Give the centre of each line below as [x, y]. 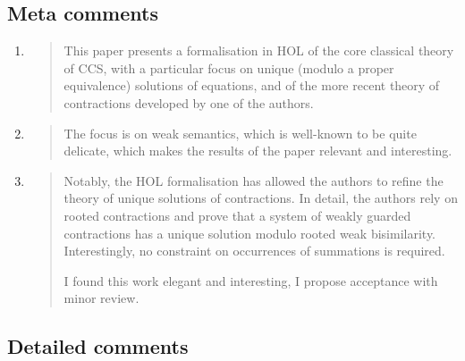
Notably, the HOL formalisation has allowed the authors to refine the [254, 180]
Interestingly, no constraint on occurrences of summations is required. [254, 251]
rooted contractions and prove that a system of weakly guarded [237, 215]
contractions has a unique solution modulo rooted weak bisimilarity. [250, 233]
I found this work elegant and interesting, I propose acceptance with [251, 280]
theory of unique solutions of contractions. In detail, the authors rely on [261, 198]
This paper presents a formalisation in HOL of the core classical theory [259, 50]
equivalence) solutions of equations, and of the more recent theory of [252, 85]
